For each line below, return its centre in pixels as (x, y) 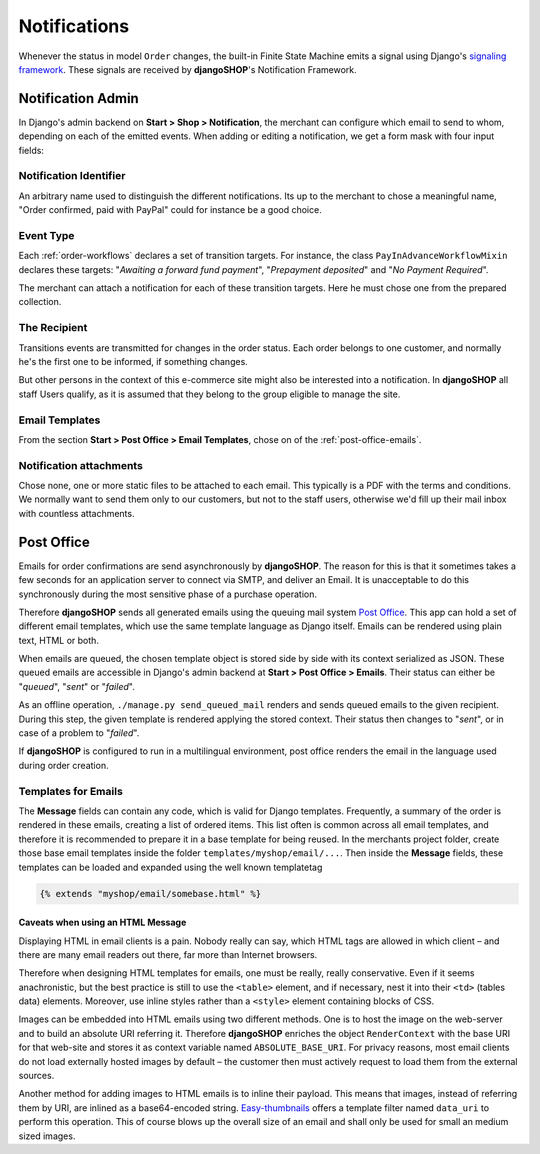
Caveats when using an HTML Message (102, 922)
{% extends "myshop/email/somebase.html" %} (150, 893)
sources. (36, 1076)
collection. (40, 302)
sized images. (47, 1136)
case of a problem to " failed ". (79, 733)
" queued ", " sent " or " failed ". (76, 686)
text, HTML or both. (59, 640)
